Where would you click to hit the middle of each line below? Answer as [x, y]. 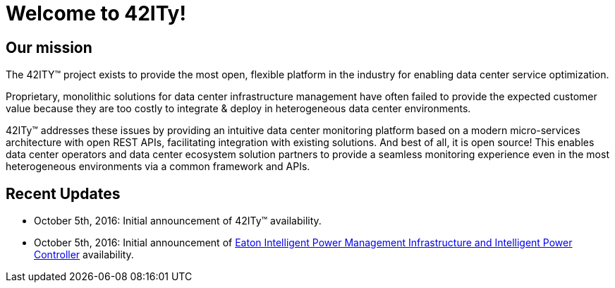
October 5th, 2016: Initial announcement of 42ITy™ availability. [178, 221]
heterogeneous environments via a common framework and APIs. [158, 167]
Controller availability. [84, 255]
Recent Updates [63, 193]
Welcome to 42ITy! [96, 13]
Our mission [49, 47]
